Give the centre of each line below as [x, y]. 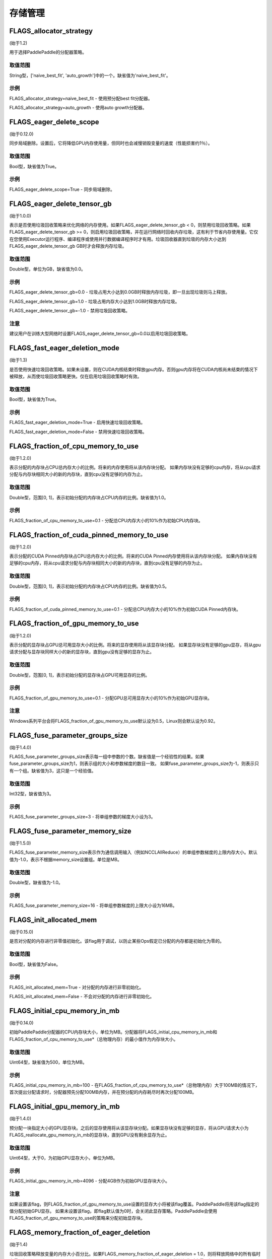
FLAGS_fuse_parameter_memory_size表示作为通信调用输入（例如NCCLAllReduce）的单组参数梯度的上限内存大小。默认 [133, 852]
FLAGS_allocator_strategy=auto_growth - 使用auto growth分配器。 [78, 108]
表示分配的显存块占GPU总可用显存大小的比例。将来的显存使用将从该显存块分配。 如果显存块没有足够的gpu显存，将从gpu [135, 645]
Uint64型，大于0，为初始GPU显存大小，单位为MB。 [63, 1158]
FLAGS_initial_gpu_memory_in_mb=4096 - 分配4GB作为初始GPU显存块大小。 [89, 1181]
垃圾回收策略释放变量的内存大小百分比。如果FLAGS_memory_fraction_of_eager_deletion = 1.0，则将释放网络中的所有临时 [135, 1253]
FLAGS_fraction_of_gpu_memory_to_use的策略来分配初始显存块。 [77, 1218]
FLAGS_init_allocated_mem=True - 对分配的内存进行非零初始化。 [77, 987]
